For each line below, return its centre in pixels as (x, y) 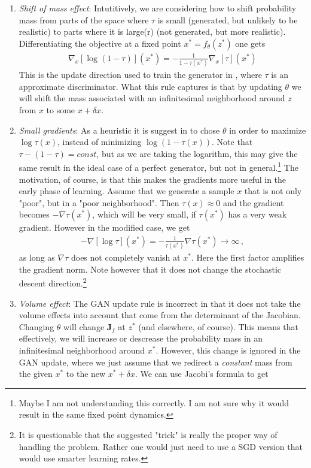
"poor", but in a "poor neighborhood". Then (99, 202)
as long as (37, 257)
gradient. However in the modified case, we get (104, 227)
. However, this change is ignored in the (228, 350)
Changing (36, 326)
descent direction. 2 (53, 282)
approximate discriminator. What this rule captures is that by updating (150, 86)
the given (36, 374)
